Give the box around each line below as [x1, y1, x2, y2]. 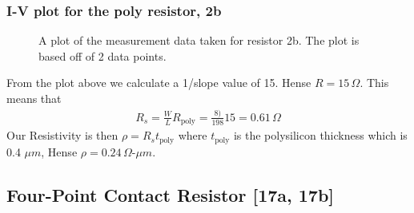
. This [360, 74, 389, 91]
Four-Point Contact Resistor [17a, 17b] [6, 182, 335, 207]
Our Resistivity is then [6, 127, 119, 144]
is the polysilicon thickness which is [233, 127, 408, 144]
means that [6, 90, 62, 106]
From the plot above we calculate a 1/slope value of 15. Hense [6, 74, 312, 91]
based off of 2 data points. [38, 47, 167, 64]
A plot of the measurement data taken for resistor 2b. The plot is [38, 32, 360, 49]
